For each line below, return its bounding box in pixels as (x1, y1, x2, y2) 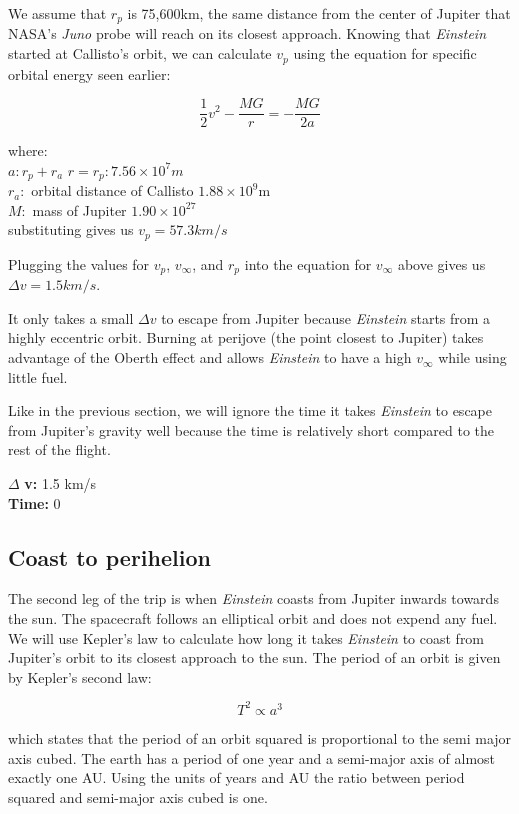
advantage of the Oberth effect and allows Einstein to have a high (8, 347, 412, 368)
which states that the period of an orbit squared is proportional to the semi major (8, 727, 512, 748)
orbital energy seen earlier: (8, 63, 171, 84)
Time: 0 (8, 492, 61, 513)
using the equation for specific (293, 43, 477, 64)
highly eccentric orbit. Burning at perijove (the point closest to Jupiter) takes (8, 327, 484, 348)
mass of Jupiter (32, 199, 127, 220)
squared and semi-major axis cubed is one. (8, 786, 268, 807)
